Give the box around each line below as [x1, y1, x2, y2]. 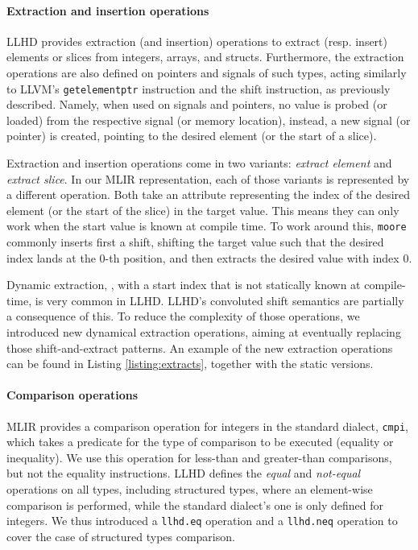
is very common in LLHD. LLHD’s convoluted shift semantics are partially [35, 292, 404, 308]
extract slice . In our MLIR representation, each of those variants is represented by [6, 170, 410, 187]
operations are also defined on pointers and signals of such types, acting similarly [6, 64, 407, 81]
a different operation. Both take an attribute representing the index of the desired [6, 186, 411, 203]
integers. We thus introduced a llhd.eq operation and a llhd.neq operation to [6, 512, 398, 529]
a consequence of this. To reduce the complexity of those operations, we [6, 308, 360, 325]
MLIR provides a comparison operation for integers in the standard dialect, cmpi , [6, 417, 408, 434]
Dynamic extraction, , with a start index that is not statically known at [6, 276, 361, 293]
